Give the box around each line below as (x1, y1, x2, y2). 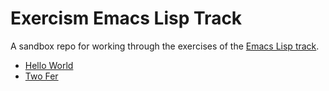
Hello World (24, 59, 74, 71)
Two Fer (24, 70, 59, 82)
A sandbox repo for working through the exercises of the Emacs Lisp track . (10, 40, 320, 52)
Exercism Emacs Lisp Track (10, 7, 243, 30)
